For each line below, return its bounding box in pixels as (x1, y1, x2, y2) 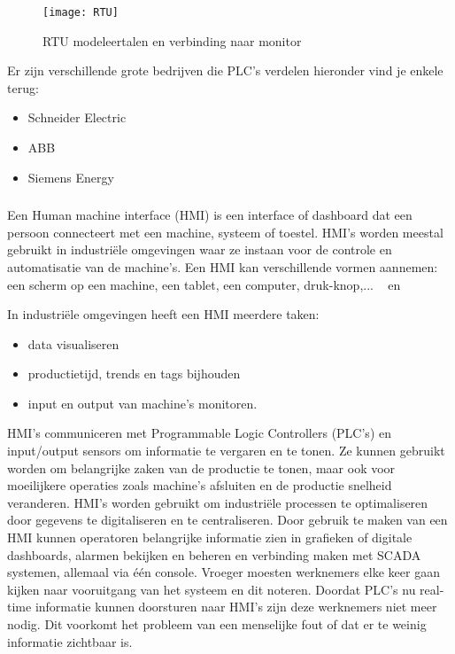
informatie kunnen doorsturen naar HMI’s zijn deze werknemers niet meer (35, 597, 437, 616)
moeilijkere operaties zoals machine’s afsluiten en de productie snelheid (7, 476, 392, 494)
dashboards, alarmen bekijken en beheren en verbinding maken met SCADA (7, 545, 421, 564)
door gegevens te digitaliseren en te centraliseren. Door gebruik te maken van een (7, 510, 448, 529)
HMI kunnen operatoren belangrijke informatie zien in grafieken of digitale (7, 528, 413, 547)
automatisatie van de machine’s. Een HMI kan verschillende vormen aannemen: (7, 257, 438, 276)
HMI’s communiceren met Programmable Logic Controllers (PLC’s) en (7, 424, 391, 442)
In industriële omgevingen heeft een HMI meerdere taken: (7, 305, 320, 323)
